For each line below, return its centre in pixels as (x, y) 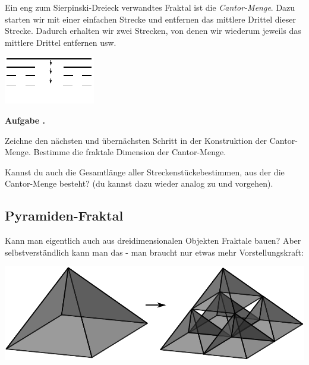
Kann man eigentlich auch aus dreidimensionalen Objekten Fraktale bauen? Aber (153, 240)
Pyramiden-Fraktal (64, 215)
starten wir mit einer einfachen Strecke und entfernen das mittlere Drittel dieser (150, 19)
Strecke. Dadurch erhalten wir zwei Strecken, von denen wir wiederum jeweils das (153, 31)
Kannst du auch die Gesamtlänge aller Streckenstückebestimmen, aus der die (145, 172)
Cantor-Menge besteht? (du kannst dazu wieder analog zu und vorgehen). (139, 183)
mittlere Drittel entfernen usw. (61, 42)
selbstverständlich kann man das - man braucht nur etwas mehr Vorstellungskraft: (154, 252)
